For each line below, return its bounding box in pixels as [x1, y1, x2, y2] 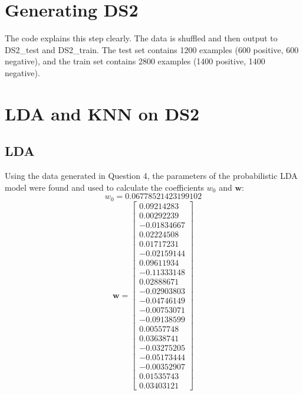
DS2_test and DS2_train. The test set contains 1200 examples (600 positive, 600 [5, 43, 299, 56]
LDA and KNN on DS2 [5, 101, 200, 125]
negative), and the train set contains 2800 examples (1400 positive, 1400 [5, 55, 265, 67]
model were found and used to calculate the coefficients [5, 181, 205, 193]
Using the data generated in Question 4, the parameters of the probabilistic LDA [5, 169, 298, 182]
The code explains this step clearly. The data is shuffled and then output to [5, 32, 278, 44]
